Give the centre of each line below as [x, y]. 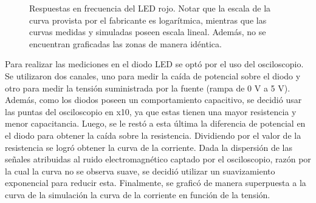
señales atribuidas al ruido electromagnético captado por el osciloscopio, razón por [158, 159]
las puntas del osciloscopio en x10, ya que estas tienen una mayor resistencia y [151, 111]
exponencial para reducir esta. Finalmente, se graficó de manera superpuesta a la [156, 183]
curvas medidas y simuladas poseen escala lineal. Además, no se [148, 32]
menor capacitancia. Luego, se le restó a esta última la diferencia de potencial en [155, 123]
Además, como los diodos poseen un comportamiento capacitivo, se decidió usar [153, 100]
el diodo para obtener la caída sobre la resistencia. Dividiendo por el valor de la [153, 135]
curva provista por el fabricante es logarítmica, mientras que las [148, 20]
